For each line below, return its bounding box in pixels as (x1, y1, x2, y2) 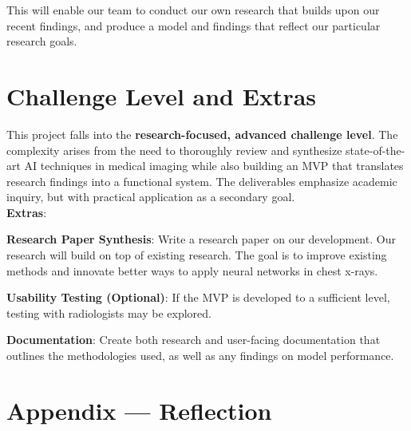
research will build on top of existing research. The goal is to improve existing (6, 247, 387, 263)
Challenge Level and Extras (6, 79, 317, 112)
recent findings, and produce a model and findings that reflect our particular (6, 17, 381, 34)
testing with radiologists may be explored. (6, 304, 211, 321)
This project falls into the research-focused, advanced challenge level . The (6, 125, 398, 142)
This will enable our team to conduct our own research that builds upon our (6, 2, 380, 18)
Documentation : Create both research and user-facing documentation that (6, 331, 381, 348)
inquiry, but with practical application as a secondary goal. (6, 188, 295, 205)
